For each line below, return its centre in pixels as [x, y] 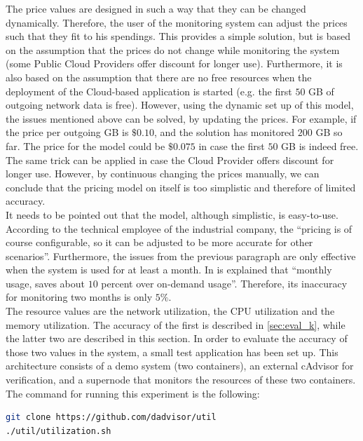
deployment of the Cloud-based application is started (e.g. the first [149, 91]
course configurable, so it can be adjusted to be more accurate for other [159, 242]
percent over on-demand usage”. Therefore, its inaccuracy [224, 283]
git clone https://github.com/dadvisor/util [111, 418]
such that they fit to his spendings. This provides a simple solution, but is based [178, 36]
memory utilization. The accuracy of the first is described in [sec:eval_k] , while [176, 324]
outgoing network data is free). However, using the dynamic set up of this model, [180, 105]
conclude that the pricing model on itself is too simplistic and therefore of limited [181, 187]
